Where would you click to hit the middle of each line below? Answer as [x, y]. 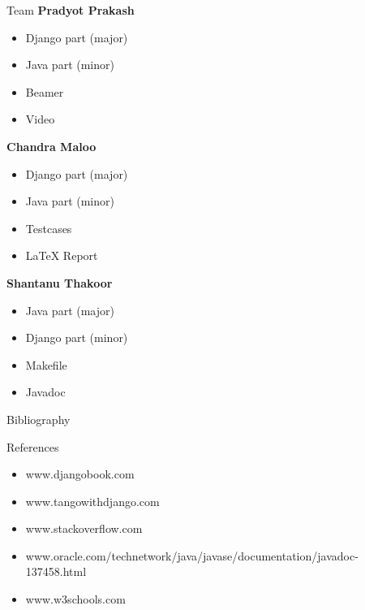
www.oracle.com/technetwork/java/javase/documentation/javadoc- [192, 555]
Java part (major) [70, 310]
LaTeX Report [62, 255]
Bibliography [39, 419]
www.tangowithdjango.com [92, 501]
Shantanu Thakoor [60, 282]
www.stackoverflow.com [84, 528]
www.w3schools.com [75, 599]
